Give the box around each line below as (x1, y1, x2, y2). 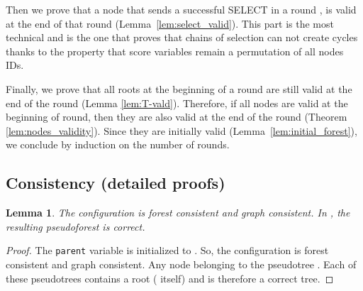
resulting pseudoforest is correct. (6, 219, 145, 234)
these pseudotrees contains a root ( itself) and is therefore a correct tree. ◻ (6, 270, 334, 285)
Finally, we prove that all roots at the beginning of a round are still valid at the (6, 81, 352, 96)
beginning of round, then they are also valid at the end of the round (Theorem (6, 109, 347, 124)
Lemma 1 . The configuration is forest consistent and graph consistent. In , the (6, 205, 350, 220)
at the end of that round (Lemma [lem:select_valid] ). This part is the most (6, 16, 334, 31)
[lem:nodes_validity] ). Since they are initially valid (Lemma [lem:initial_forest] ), (6, 123, 357, 138)
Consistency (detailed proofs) (6, 172, 225, 194)
